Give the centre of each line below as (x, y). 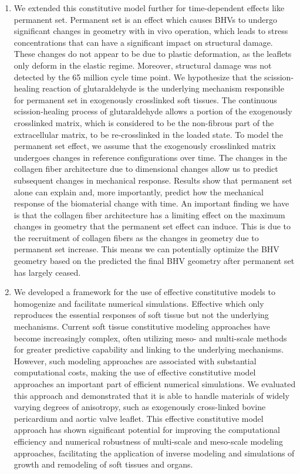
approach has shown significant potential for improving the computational (147, 430)
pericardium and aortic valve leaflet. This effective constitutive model (139, 418)
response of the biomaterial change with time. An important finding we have (151, 203)
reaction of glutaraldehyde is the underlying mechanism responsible (163, 88)
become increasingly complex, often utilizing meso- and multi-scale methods (150, 338)
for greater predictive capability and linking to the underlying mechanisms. (149, 349)
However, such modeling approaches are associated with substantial (135, 360)
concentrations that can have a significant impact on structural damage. (143, 42)
